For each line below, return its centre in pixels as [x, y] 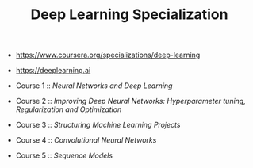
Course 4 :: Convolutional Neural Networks [86, 140]
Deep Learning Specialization [129, 15]
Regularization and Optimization [69, 109]
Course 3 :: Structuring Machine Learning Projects [98, 125]
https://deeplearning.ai [53, 71]
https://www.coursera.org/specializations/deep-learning [108, 55]
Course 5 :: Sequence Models [64, 155]
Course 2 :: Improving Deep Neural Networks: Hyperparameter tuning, [130, 101]
